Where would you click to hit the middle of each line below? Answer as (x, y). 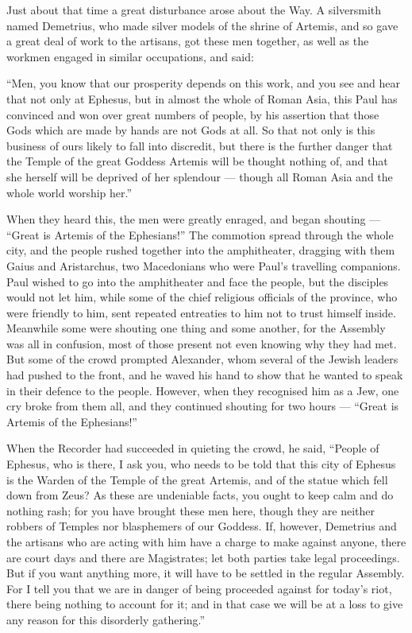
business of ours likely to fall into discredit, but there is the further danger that (200, 145)
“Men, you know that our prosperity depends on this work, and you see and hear (203, 83)
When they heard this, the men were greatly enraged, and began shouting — (194, 219)
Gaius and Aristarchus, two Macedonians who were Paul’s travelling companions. (204, 265)
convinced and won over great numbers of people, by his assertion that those (193, 114)
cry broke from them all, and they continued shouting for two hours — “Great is (203, 406)
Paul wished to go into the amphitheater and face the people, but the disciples (198, 281)
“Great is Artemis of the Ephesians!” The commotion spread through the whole (200, 234)
